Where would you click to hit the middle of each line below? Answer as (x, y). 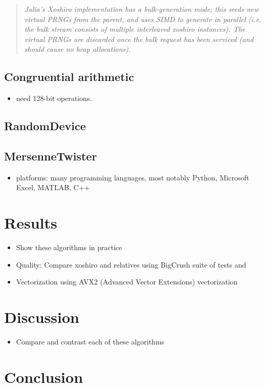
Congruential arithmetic (69, 77)
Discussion (42, 317)
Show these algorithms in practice (69, 247)
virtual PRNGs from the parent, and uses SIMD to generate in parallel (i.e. (143, 19)
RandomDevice (45, 126)
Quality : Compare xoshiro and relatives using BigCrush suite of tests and (131, 264)
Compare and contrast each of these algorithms (90, 341)
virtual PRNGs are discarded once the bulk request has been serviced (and (139, 39)
